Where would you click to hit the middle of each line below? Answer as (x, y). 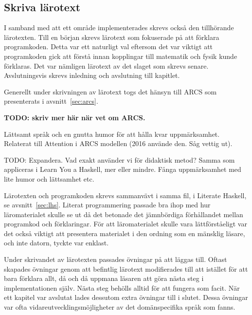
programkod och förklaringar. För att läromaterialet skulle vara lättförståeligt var (126, 224)
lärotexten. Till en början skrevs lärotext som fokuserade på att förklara (112, 37)
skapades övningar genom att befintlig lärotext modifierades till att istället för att (126, 269)
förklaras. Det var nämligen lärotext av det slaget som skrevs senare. (106, 65)
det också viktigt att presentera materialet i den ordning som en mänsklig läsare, (125, 233)
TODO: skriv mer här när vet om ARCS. (75, 117)
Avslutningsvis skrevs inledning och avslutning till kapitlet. (92, 75)
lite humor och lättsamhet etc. (49, 178)
